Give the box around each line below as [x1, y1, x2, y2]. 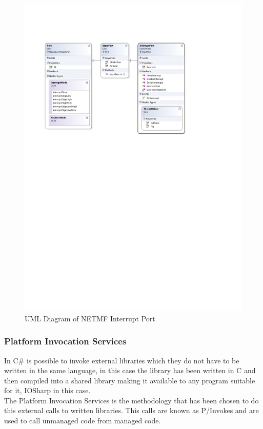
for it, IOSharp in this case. [4, 385, 91, 396]
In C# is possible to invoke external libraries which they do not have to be [4, 355, 239, 365]
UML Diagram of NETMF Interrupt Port [25, 313, 155, 323]
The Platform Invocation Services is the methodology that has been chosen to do [4, 395, 259, 405]
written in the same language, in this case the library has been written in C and [4, 365, 256, 376]
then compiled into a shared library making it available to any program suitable [4, 375, 255, 385]
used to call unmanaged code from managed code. [4, 415, 161, 426]
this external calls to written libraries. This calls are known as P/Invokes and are [4, 405, 259, 416]
